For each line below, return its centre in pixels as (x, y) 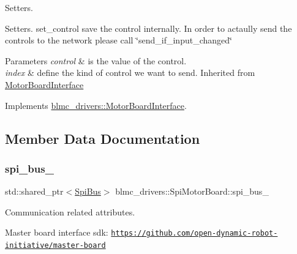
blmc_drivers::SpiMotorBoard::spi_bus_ (192, 191)
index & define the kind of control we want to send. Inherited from (130, 73)
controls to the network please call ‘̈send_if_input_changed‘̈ (118, 40)
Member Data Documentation (103, 138)
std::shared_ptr (34, 191)
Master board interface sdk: (57, 232)
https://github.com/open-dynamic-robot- (194, 233)
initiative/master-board (55, 245)
